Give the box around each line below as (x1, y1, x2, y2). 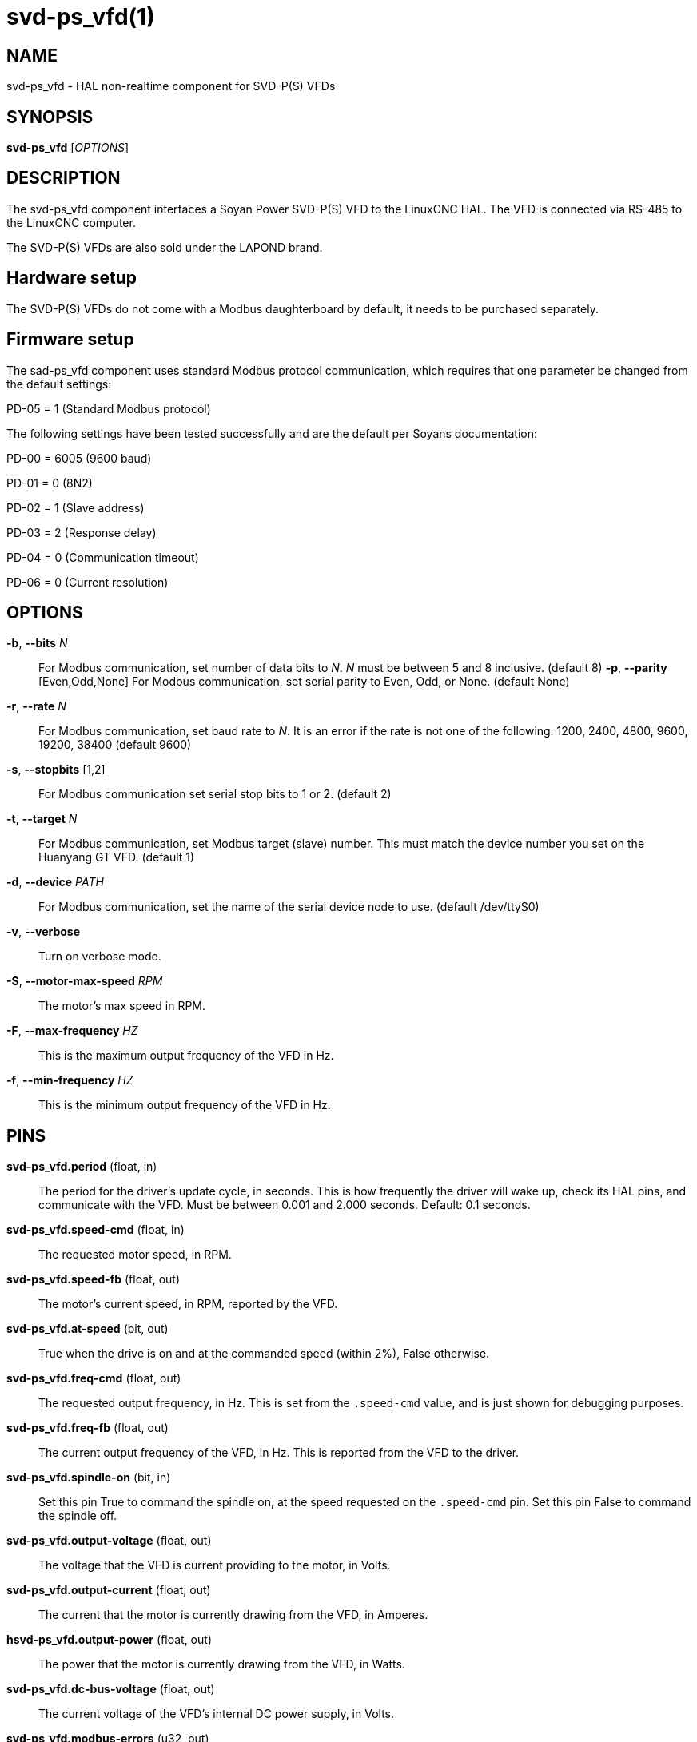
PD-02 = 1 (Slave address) (6, 500, 145, 515)
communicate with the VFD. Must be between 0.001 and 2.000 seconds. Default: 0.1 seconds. (38, 1198, 531, 1212)
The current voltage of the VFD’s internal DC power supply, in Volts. (38, 1707, 395, 1721)
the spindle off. (38, 1509, 117, 1523)
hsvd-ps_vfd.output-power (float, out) (6, 1633, 212, 1647)
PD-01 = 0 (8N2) (6, 475, 93, 490)
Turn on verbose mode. (38, 949, 161, 964)
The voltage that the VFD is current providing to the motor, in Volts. (38, 1558, 391, 1573)
